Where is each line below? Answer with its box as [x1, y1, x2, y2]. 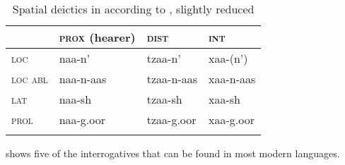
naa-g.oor [59, 111, 106, 128]
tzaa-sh [146, 91, 182, 107]
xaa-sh [208, 91, 240, 107]
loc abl [11, 71, 48, 87]
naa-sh [59, 91, 92, 107]
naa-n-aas [59, 71, 107, 87]
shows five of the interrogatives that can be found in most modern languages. [6, 146, 340, 160]
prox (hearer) [59, 29, 136, 45]
